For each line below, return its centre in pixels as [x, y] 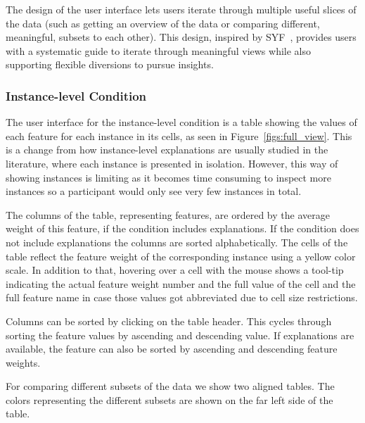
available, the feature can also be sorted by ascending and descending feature [172, 349]
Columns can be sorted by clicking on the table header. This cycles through [169, 321]
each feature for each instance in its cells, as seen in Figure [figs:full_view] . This [179, 135]
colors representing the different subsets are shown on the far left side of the [169, 399]
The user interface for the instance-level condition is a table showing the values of [181, 122]
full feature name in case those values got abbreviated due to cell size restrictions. [182, 297]
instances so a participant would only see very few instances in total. [154, 191]
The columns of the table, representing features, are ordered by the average [168, 214]
